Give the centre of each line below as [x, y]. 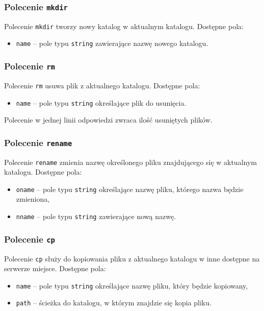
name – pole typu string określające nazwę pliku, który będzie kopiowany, [132, 285]
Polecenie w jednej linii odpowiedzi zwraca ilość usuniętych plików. [108, 120]
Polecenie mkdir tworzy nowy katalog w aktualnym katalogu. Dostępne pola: [124, 26]
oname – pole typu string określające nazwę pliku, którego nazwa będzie [130, 189]
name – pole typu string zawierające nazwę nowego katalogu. [112, 43]
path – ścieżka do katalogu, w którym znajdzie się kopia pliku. [114, 303]
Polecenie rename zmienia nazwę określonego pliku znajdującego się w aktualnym [130, 162]
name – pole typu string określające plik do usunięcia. [101, 102]
